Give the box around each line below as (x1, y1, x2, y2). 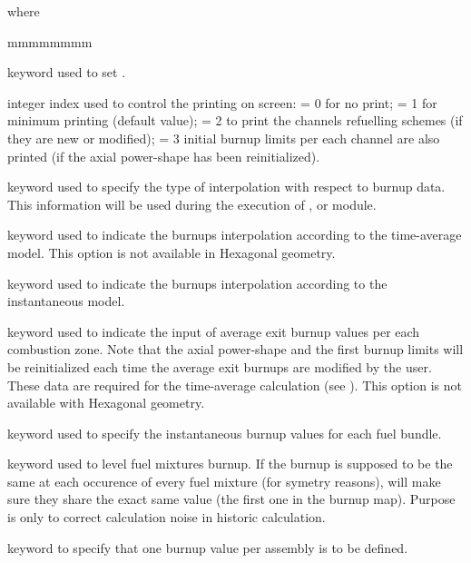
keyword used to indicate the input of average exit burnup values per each (7, 321, 420, 341)
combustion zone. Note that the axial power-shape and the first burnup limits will (7, 340, 464, 359)
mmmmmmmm (7, 32, 93, 51)
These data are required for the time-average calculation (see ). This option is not (7, 375, 462, 394)
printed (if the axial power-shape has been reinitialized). (7, 146, 320, 165)
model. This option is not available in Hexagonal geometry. (7, 242, 336, 262)
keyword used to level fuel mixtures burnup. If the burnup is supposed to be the (7, 454, 453, 473)
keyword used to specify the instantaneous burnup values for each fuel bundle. (7, 423, 442, 442)
